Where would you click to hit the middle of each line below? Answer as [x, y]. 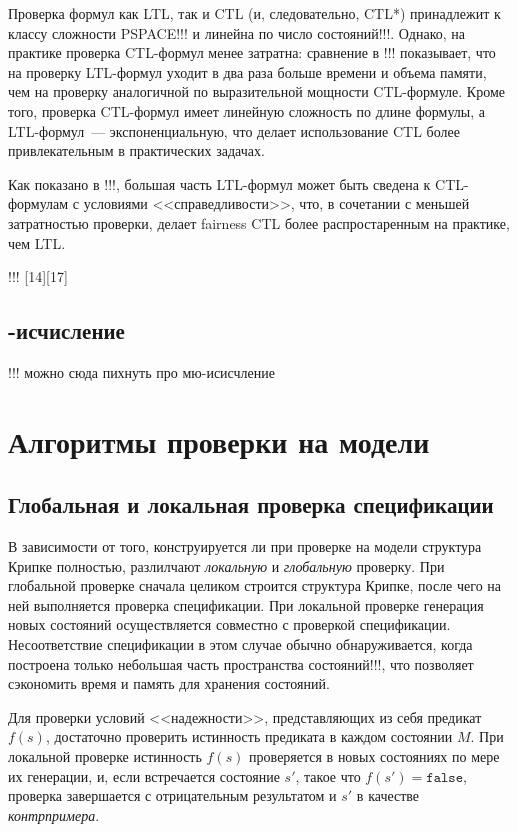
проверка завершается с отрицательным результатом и [172, 795]
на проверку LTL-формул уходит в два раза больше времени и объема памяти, [247, 71]
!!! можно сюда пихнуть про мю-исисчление [141, 371]
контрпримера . [54, 814]
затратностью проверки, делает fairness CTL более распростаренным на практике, [259, 222]
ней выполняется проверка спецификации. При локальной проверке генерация [246, 604]
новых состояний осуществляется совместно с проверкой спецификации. [229, 624]
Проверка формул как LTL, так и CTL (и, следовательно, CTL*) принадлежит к [254, 13]
